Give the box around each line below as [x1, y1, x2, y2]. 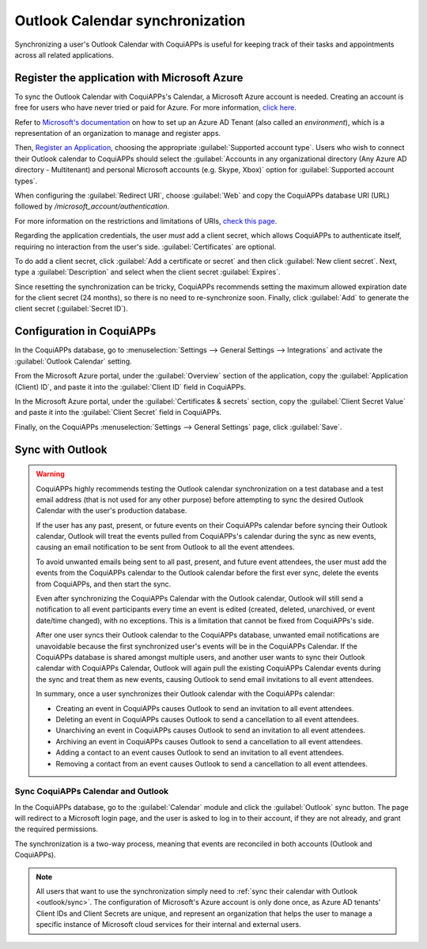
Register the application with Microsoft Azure [14, 71, 244, 85]
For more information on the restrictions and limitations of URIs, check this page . [14, 216, 278, 225]
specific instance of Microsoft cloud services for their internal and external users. [36, 920, 301, 929]
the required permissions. [14, 824, 99, 834]
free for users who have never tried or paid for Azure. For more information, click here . [14, 103, 297, 112]
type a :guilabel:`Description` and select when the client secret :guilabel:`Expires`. [14, 267, 281, 277]
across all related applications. [14, 50, 114, 59]
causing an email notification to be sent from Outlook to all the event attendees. [36, 542, 296, 552]
